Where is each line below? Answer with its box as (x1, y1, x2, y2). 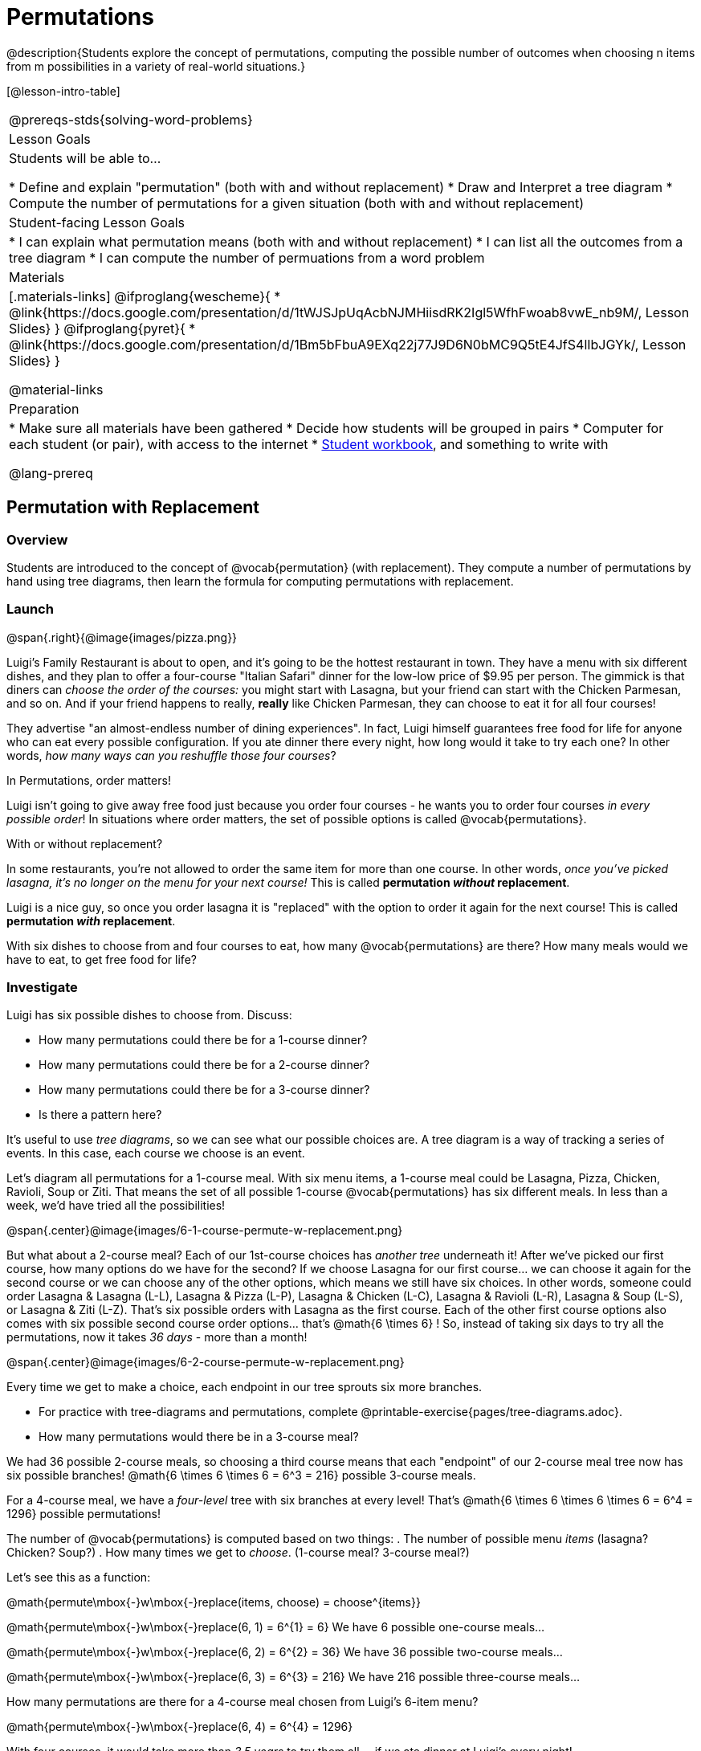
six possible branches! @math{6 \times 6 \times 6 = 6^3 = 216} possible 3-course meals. (6, 1468, 476, 1483)
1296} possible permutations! (6, 1507, 161, 1521)
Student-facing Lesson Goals (9, 214, 185, 231)
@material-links (9, 381, 104, 398)
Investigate (6, 979, 78, 996)
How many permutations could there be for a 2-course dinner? (39, 1058, 370, 1072)
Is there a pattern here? (39, 1108, 162, 1122)
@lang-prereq (9, 464, 93, 481)
